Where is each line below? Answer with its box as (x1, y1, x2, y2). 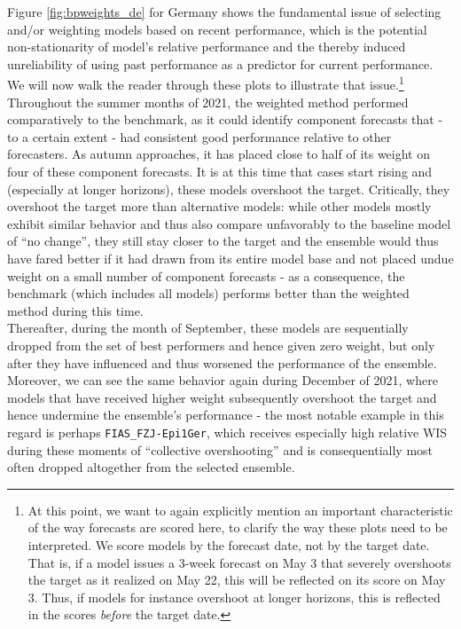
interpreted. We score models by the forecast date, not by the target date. (27, 535, 430, 554)
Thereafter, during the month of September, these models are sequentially (7, 318, 409, 337)
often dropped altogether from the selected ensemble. (7, 458, 295, 476)
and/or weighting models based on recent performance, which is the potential (7, 20, 427, 38)
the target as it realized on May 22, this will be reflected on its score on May (27, 570, 446, 589)
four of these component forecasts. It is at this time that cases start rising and (7, 162, 433, 180)
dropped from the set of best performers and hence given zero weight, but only (7, 335, 435, 354)
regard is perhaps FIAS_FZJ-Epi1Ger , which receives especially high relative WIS (7, 422, 448, 441)
